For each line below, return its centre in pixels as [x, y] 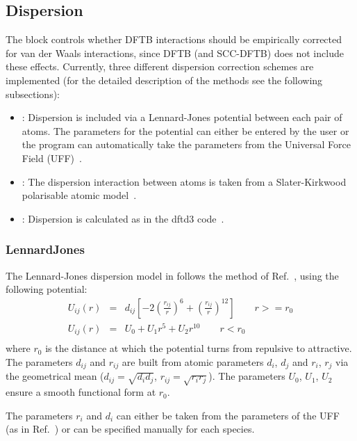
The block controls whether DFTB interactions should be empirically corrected [174, 39]
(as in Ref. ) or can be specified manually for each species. [130, 429]
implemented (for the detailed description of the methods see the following [164, 80]
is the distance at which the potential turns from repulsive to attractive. [199, 348]
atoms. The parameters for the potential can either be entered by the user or [185, 130]
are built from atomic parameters [193, 361]
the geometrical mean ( [55, 376]
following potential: [47, 289]
